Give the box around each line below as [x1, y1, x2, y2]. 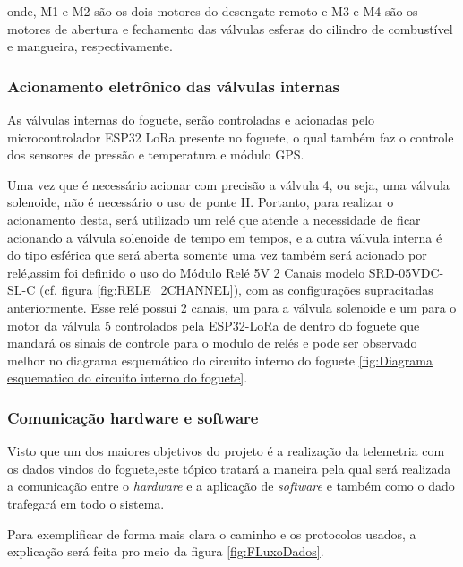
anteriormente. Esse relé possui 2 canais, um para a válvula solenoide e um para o [7, 297, 457, 316]
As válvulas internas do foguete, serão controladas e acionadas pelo [7, 110, 375, 128]
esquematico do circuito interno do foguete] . [7, 368, 248, 387]
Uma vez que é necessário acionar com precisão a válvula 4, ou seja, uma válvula [7, 175, 450, 193]
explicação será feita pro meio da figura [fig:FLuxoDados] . [7, 542, 324, 561]
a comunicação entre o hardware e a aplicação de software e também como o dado [7, 477, 455, 495]
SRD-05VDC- [368, 262, 444, 281]
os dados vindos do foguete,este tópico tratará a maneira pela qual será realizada [7, 459, 451, 477]
